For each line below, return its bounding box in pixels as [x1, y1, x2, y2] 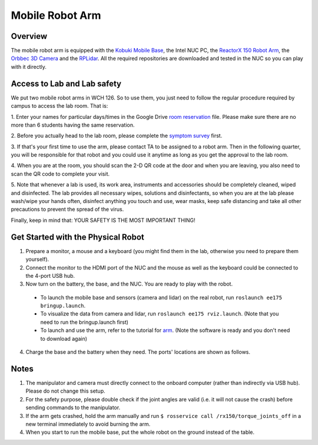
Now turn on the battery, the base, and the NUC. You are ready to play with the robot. [25, 280, 233, 288]
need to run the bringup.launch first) [40, 318, 129, 326]
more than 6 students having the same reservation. [11, 121, 135, 128]
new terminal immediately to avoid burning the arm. [25, 420, 151, 427]
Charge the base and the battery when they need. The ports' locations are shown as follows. [25, 348, 250, 356]
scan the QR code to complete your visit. [11, 170, 110, 177]
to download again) [40, 335, 88, 342]
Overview [11, 31, 48, 41]
